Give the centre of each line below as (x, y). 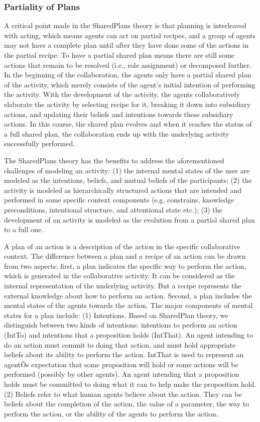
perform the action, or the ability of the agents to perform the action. (111, 413)
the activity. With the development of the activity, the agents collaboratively (122, 94)
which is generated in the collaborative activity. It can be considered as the (119, 276)
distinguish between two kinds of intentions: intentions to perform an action (121, 325)
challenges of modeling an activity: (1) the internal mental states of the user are (127, 170)
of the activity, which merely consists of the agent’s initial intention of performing (130, 84)
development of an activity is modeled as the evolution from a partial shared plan (130, 219)
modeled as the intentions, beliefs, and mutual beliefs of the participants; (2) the (128, 180)
